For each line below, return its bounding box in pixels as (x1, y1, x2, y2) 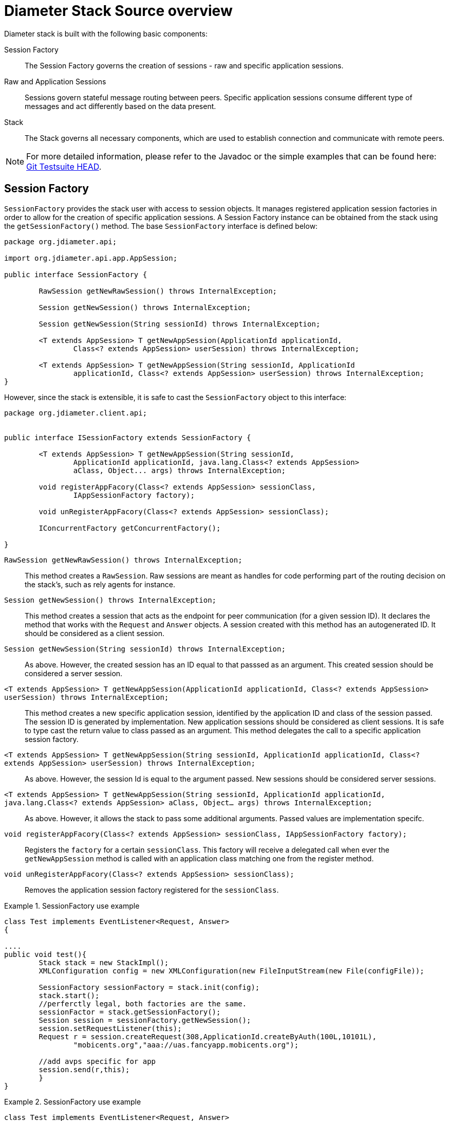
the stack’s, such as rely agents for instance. (25, 580, 176, 589)
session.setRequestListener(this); (39, 1024, 182, 1033)
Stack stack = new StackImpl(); (39, 958, 169, 967)
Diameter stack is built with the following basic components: (4, 29, 208, 38)
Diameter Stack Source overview (4, 2, 233, 20)
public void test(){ (4, 950, 87, 959)
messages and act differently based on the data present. (25, 101, 216, 111)
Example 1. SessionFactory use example (4, 901, 140, 910)
